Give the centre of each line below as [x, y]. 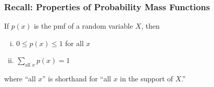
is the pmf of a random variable [83, 26]
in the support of [146, 79]
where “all [20, 79]
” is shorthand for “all [77, 79]
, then [150, 26]
